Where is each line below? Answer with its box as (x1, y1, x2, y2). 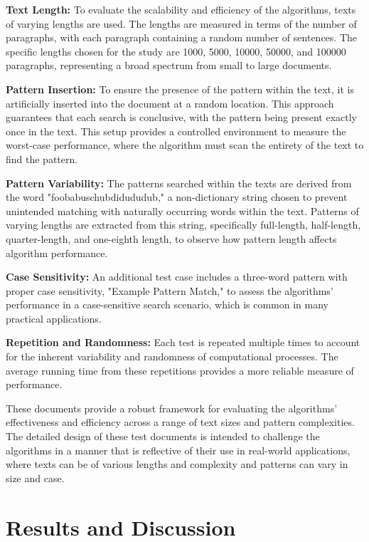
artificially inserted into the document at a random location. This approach (6, 95, 334, 110)
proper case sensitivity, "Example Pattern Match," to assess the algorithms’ (6, 283, 333, 298)
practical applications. (6, 311, 102, 325)
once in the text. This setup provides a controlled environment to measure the (6, 123, 346, 138)
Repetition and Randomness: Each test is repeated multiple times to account (6, 335, 360, 350)
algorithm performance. (6, 245, 108, 260)
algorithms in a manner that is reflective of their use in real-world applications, (6, 442, 351, 457)
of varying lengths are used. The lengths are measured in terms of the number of (6, 16, 357, 31)
